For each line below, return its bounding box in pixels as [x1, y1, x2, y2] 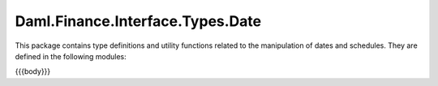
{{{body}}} [15, 67, 51, 76]
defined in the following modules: [15, 51, 127, 61]
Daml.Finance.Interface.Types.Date [15, 12, 262, 30]
